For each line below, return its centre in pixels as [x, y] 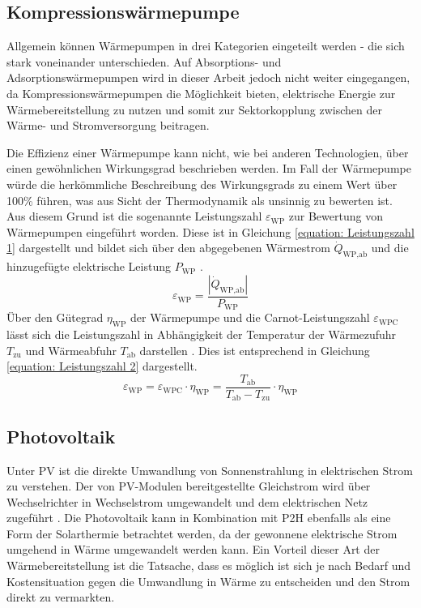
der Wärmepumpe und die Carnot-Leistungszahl [250, 317]
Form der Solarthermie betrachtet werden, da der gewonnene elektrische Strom [202, 533]
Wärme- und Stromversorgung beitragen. [108, 125]
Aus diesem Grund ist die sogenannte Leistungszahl [134, 216]
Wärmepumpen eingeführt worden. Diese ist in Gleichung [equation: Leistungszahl [210, 231]
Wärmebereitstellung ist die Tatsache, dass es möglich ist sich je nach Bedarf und [209, 565]
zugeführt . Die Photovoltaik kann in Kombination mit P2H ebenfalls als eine [199, 518]
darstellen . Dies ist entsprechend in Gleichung [255, 350]
